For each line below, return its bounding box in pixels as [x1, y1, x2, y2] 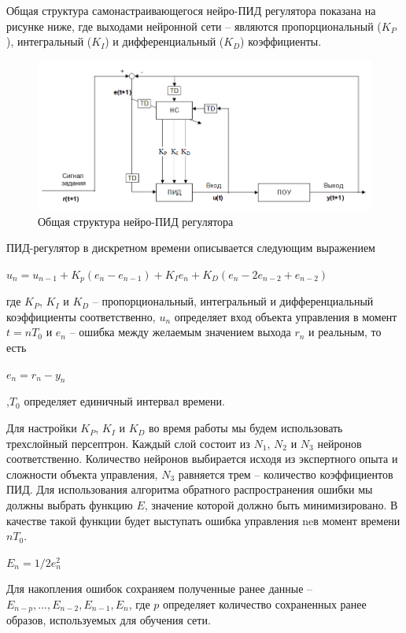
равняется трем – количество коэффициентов [178, 465, 393, 482]
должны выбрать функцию [6, 497, 133, 513]
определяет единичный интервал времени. [24, 393, 225, 409]
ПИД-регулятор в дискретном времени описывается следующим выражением [6, 239, 375, 256]
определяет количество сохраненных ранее [162, 596, 367, 612]
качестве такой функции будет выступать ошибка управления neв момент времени [6, 512, 400, 528]
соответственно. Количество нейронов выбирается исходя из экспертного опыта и [6, 450, 398, 467]
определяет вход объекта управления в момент [174, 308, 397, 324]
